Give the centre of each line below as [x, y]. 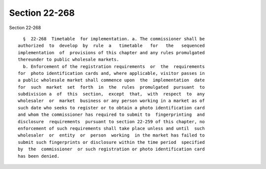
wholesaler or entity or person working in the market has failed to [111, 135]
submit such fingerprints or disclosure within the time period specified [111, 142]
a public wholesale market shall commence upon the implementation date [111, 80]
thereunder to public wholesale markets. [68, 60]
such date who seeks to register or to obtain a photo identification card [111, 108]
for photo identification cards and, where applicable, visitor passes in [111, 73]
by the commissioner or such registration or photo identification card [111, 149]
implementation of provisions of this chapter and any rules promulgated [111, 52]
